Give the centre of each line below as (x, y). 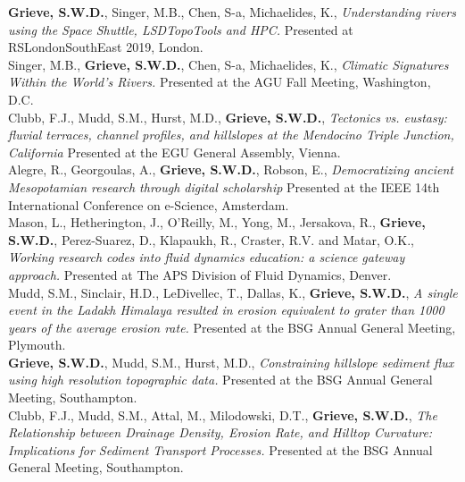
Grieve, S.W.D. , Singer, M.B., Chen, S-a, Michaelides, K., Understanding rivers (232, 12)
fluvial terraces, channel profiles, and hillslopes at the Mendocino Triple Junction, (231, 135)
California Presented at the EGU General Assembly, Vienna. (174, 152)
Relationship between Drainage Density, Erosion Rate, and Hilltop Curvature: (220, 432)
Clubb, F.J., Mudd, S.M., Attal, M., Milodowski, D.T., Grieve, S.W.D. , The (223, 414)
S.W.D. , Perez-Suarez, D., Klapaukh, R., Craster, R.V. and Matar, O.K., (211, 239)
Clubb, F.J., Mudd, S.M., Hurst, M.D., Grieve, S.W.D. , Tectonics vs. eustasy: (228, 117)
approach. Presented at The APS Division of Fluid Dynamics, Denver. (200, 274)
